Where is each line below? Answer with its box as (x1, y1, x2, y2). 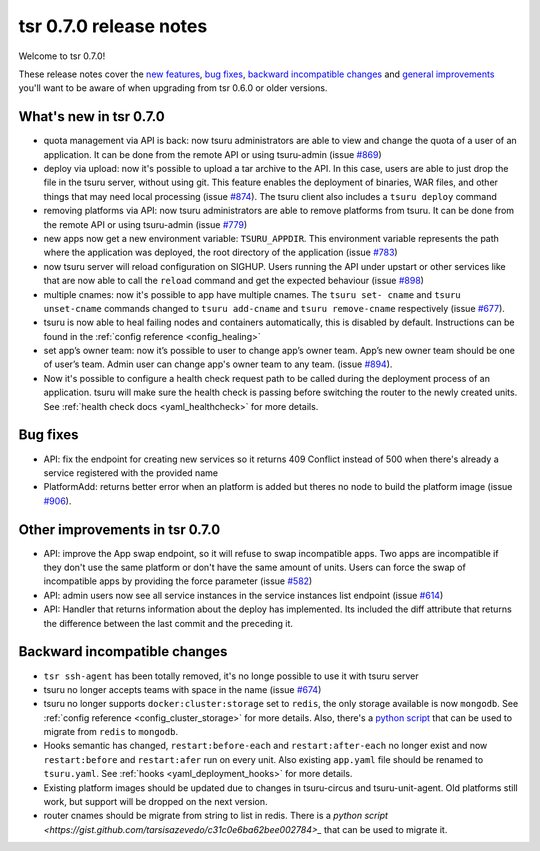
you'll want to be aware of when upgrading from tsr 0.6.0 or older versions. (18, 82, 328, 94)
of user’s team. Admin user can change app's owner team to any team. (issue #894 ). (43, 358, 393, 370)
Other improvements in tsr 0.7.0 (18, 521, 221, 538)
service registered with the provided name (43, 466, 219, 479)
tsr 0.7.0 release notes (18, 15, 208, 37)
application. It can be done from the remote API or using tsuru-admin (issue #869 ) (43, 148, 382, 160)
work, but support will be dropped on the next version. (43, 796, 269, 808)
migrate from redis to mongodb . (43, 726, 179, 738)
